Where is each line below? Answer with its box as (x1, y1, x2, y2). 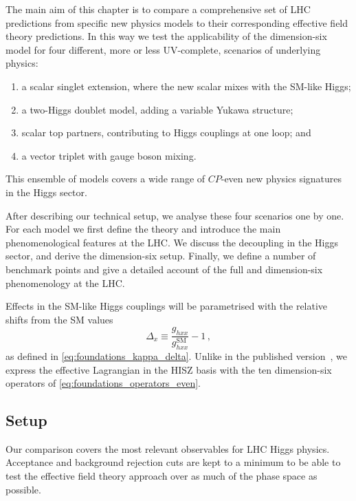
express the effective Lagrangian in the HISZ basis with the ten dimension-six (5, 362, 332, 376)
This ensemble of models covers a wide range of (5, 171, 205, 186)
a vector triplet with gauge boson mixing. (21, 148, 197, 162)
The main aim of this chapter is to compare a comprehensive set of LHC (5, 2, 311, 16)
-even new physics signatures (221, 171, 342, 186)
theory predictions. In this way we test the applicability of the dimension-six (5, 29, 327, 43)
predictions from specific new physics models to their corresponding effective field (5, 15, 348, 30)
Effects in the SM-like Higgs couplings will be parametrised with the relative (5, 299, 328, 313)
